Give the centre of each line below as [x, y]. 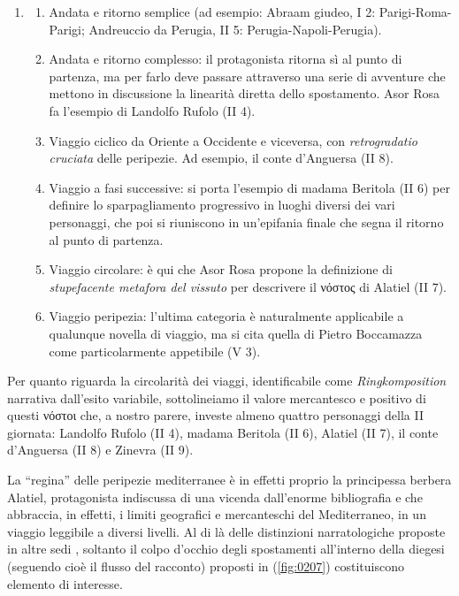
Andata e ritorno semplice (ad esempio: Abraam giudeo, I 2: [212, 11]
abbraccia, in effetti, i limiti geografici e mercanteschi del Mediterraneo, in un [217, 514]
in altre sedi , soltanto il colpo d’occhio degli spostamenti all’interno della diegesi [226, 549]
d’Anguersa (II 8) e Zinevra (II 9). [100, 450]
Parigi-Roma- [415, 11]
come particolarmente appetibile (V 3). [155, 351]
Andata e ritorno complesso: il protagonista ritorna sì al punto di [226, 59]
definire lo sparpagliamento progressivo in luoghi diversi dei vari [222, 205]
